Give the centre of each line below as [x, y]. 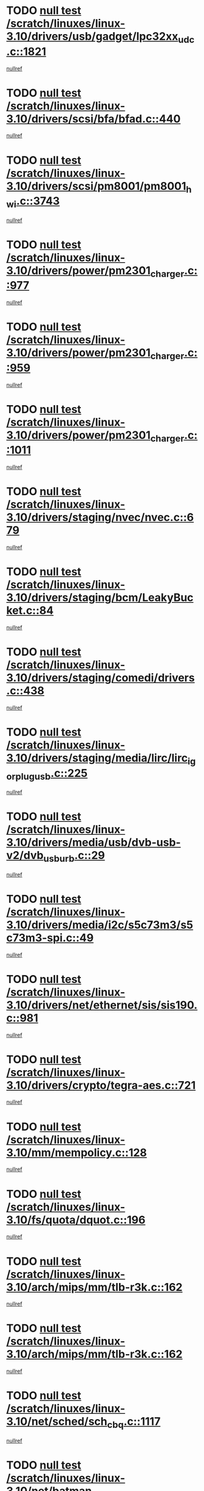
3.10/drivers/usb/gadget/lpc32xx [92, 36]
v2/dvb [25, 856]
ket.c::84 [30, 610]
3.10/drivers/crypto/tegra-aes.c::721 [101, 1085]
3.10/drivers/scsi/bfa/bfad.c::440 [93, 119]
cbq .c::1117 [134, 1423]
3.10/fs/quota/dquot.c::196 [76, 1220]
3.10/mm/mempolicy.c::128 [77, 1152]
